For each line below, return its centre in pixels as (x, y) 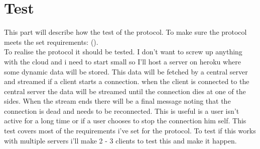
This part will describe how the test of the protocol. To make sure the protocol (125, 32)
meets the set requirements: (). (51, 42)
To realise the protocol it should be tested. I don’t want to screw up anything (123, 52)
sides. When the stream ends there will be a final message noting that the (117, 101)
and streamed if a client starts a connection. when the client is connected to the (127, 81)
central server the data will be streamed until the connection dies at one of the (125, 91)
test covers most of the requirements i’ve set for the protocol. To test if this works (130, 131)
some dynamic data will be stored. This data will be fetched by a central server (126, 71)
